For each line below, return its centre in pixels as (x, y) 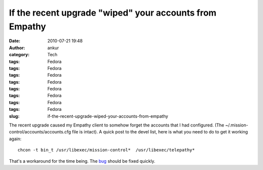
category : (19, 55)
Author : (17, 48)
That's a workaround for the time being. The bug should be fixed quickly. (82, 161)
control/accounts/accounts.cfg (40, 132)
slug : (14, 116)
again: (15, 139)
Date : (15, 41)
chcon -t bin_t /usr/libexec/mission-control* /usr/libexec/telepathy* (106, 150)
